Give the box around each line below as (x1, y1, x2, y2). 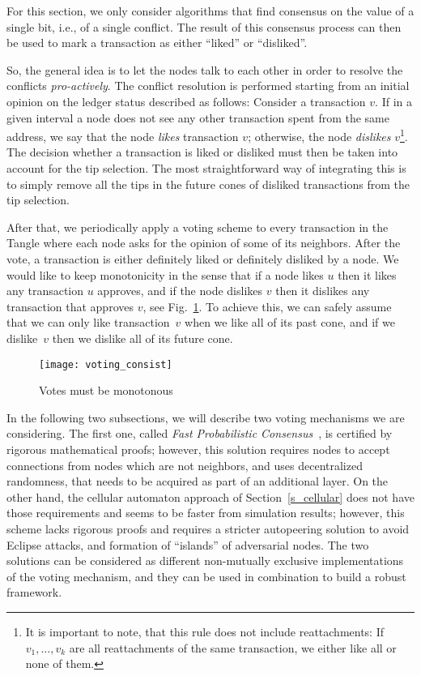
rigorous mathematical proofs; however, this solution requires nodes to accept (6, 440, 390, 457)
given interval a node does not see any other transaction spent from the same (6, 109, 390, 126)
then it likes (338, 266, 397, 283)
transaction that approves (6, 297, 134, 314)
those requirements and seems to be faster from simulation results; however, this (6, 504, 405, 521)
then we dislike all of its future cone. (52, 329, 233, 346)
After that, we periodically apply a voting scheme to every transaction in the (6, 218, 389, 235)
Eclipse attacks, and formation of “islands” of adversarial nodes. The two (6, 536, 369, 553)
